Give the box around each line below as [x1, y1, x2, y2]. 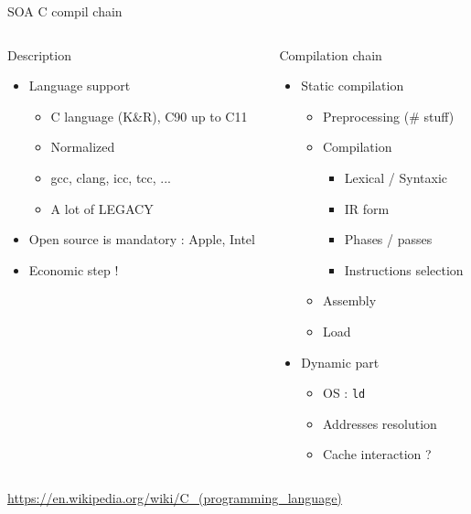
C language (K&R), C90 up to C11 [50, 106, 248, 125]
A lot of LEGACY [50, 198, 154, 218]
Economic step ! [28, 260, 119, 279]
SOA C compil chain [7, 2, 123, 20]
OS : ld [323, 383, 366, 402]
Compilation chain [279, 45, 382, 64]
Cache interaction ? [323, 444, 432, 464]
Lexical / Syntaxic [344, 167, 448, 187]
